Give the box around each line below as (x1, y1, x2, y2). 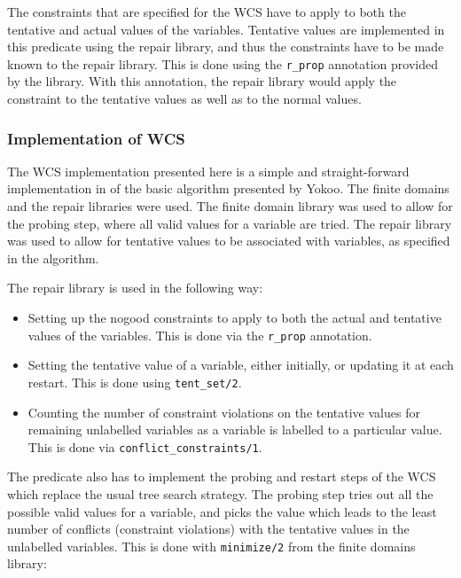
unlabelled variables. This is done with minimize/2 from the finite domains (7, 536, 416, 555)
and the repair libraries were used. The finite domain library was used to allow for (7, 197, 453, 215)
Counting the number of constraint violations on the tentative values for (27, 402, 420, 421)
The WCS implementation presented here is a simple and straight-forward (7, 161, 410, 180)
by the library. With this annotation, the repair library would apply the (7, 72, 397, 90)
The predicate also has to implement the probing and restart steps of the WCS (7, 467, 436, 486)
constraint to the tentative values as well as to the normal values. (7, 90, 362, 108)
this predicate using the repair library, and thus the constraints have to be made (7, 37, 444, 56)
